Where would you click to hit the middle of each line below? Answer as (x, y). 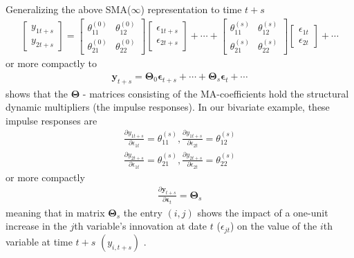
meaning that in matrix (55, 212)
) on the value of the (273, 226)
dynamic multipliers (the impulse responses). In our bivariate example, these (168, 107)
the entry (143, 212)
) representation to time (191, 9)
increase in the (36, 226)
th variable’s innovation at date (141, 226)
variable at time (39, 241)
